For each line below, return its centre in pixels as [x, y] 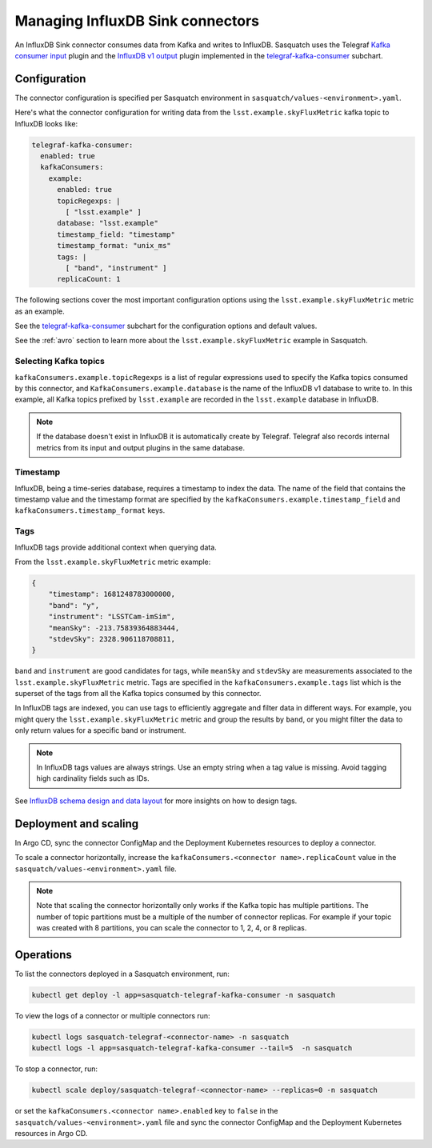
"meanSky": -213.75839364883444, [114, 628]
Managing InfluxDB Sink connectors [137, 21]
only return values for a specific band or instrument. [101, 730]
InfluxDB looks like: [46, 123]
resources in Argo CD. [51, 1134]
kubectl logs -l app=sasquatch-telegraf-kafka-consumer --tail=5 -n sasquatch [192, 1048]
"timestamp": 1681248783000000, [112, 594]
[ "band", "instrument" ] [116, 268]
